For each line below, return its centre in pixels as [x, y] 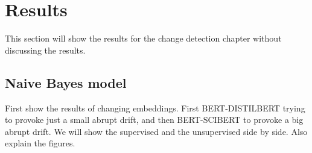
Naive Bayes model [66, 82]
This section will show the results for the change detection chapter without [143, 38]
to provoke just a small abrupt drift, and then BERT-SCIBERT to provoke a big [154, 120]
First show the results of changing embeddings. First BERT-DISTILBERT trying [155, 108]
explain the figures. [40, 143]
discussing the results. [45, 50]
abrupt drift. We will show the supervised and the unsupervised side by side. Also [156, 131]
